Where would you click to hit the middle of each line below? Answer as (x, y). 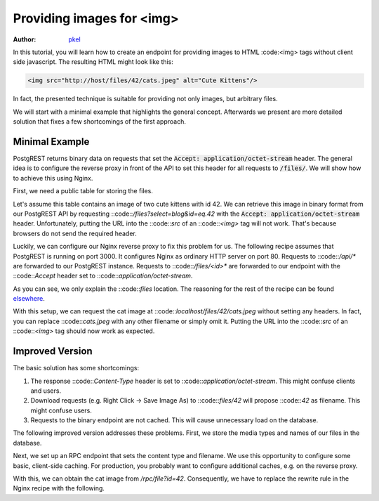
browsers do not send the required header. (75, 233)
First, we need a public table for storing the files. (83, 191)
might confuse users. (61, 410)
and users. (46, 391)
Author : (25, 39)
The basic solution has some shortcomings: (76, 368)
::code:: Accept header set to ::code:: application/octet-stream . (103, 276)
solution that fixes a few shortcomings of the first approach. (99, 122)
